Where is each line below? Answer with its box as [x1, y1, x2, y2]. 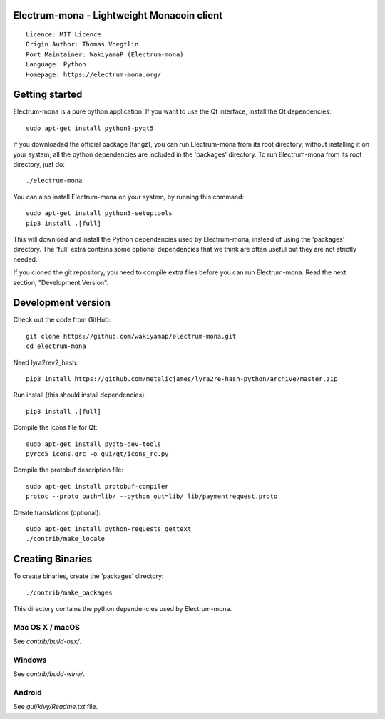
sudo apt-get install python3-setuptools [26, 209, 173, 217]
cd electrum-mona [26, 342, 86, 350]
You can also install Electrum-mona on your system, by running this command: [13, 192, 245, 201]
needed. [13, 254, 38, 264]
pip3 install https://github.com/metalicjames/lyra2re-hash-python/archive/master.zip [26, 375, 338, 383]
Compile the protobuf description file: [13, 465, 124, 475]
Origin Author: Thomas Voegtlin [26, 40, 139, 49]
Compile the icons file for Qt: [13, 423, 98, 432]
